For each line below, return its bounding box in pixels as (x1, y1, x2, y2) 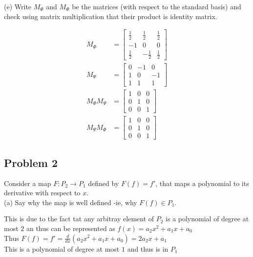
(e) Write (4, 1, 32, 11)
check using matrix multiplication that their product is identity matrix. (4, 11, 217, 21)
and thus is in (127, 243, 169, 254)
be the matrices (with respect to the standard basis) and (72, 1, 241, 11)
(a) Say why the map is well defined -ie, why (4, 197, 137, 207)
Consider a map (4, 178, 51, 188)
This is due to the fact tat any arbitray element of (4, 213, 154, 224)
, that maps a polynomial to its (155, 178, 249, 188)
